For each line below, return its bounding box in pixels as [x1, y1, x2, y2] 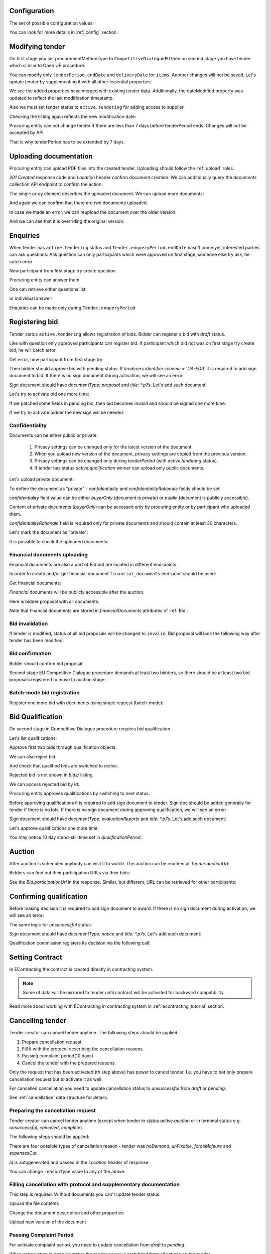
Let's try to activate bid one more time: [9, 391, 90, 397]
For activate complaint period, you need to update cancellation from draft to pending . [9, 1242, 186, 1248]
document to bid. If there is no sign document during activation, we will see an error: [9, 373, 184, 379]
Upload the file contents [9, 1200, 59, 1206]
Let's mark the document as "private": [9, 529, 88, 535]
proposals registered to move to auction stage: [9, 677, 106, 683]
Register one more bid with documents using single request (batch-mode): [9, 700, 164, 706]
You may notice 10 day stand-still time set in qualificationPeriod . [9, 834, 143, 840]
